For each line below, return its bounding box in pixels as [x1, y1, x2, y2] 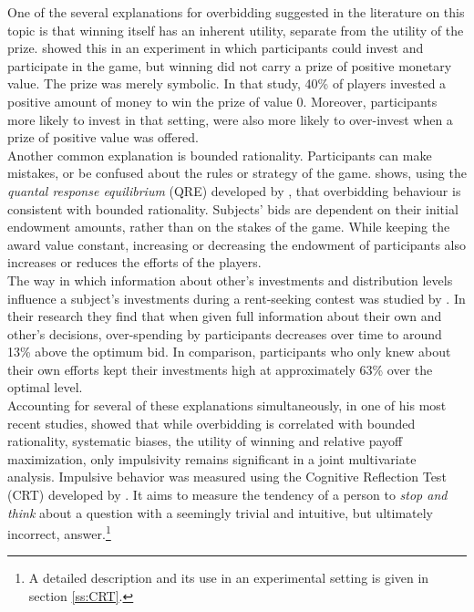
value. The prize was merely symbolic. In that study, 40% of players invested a [7, 74, 447, 93]
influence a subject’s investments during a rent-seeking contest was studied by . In [7, 288, 466, 307]
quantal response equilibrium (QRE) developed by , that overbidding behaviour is [7, 181, 461, 200]
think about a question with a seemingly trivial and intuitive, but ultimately [7, 503, 433, 522]
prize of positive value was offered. [7, 128, 199, 147]
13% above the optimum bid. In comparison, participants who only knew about [7, 342, 451, 361]
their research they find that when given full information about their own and [7, 306, 442, 326]
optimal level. [7, 378, 83, 397]
